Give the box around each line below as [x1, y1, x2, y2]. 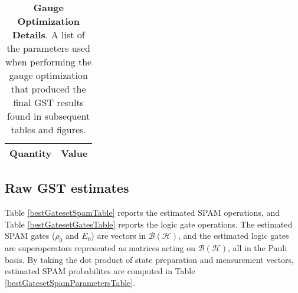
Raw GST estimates [5, 179, 129, 197]
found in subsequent [7, 109, 90, 123]
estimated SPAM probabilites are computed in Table [5, 265, 195, 277]
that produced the [11, 82, 86, 96]
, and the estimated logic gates [178, 229, 289, 242]
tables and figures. [11, 123, 86, 136]
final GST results [13, 96, 84, 109]
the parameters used [6, 41, 90, 55]
